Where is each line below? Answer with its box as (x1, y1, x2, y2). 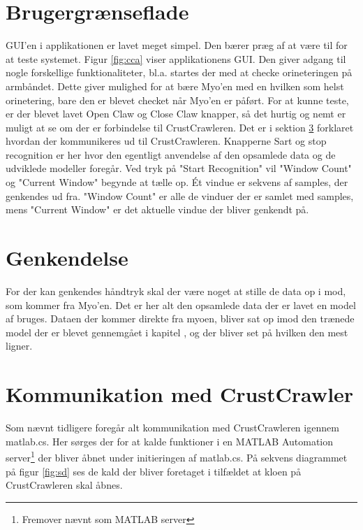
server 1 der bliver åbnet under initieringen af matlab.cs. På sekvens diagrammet (6, 448, 348, 464)
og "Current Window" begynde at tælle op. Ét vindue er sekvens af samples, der (6, 175, 348, 189)
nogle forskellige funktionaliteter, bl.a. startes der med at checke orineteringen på (6, 65, 353, 80)
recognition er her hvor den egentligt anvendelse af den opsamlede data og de (6, 147, 336, 162)
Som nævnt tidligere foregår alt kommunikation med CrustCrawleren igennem (6, 420, 339, 435)
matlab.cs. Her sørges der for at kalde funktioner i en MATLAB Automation (6, 434, 334, 448)
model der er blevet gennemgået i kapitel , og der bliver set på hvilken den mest (6, 324, 348, 339)
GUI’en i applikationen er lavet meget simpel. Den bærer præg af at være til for (6, 38, 348, 52)
